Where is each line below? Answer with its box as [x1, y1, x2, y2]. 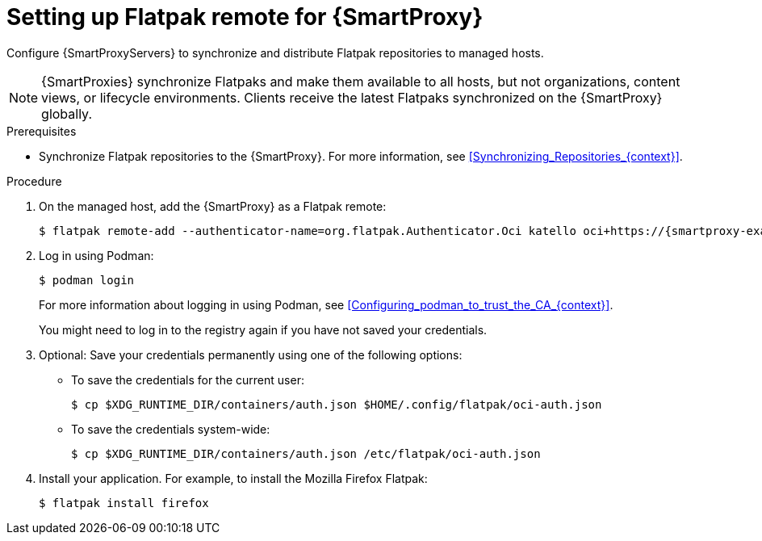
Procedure [6, 174, 62, 188]
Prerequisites [6, 124, 77, 138]
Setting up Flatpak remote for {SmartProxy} [6, 3, 484, 31]
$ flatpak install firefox [39, 496, 209, 510]
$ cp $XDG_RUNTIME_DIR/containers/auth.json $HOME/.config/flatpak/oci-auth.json [71, 397, 602, 411]
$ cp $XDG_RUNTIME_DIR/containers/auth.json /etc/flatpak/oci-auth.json [71, 447, 541, 460]
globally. [41, 105, 93, 122]
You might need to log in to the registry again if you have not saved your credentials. [39, 322, 488, 337]
